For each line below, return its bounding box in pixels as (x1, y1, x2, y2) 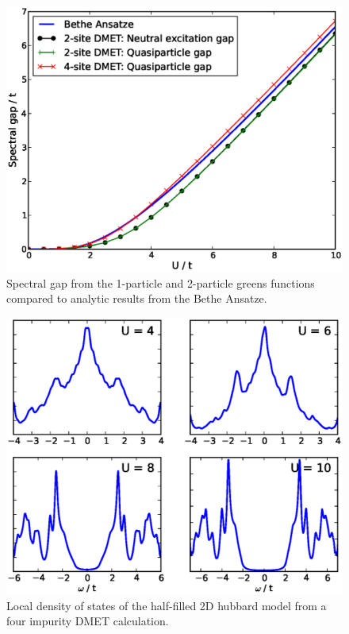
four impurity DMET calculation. (6, 613, 169, 629)
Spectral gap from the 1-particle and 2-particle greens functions (6, 274, 315, 291)
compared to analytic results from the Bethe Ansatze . (6, 290, 267, 307)
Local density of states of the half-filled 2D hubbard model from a (6, 597, 327, 613)
